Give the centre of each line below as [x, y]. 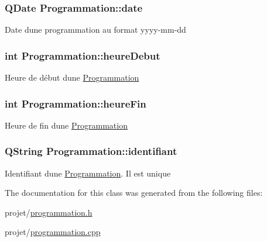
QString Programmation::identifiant [91, 151]
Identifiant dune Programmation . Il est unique [88, 173]
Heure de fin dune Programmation [66, 125]
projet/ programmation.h [49, 212]
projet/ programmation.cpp [53, 232]
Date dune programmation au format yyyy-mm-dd [95, 30]
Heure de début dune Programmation [72, 77]
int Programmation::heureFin [76, 103]
